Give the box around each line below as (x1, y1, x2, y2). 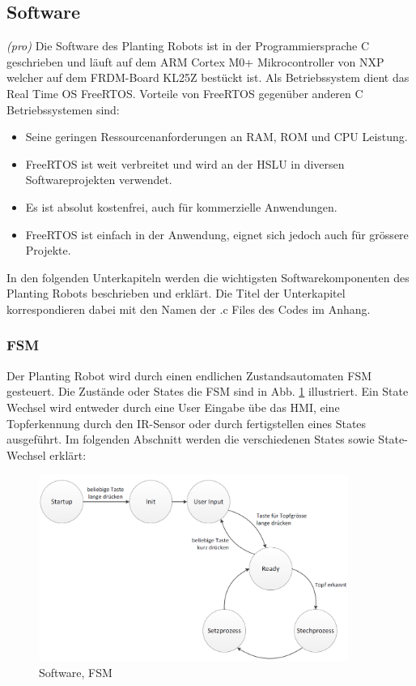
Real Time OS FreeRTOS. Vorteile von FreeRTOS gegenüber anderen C (6, 84, 363, 101)
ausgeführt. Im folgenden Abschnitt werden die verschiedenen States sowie (6, 431, 375, 448)
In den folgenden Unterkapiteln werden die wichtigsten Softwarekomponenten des (6, 268, 410, 285)
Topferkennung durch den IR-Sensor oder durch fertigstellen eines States (6, 414, 367, 431)
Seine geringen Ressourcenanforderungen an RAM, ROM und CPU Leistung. (25, 128, 408, 145)
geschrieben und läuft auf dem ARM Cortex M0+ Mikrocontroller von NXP (6, 53, 384, 70)
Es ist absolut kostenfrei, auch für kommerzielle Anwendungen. (25, 198, 337, 215)
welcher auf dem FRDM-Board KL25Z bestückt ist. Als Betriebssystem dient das (6, 69, 410, 86)
